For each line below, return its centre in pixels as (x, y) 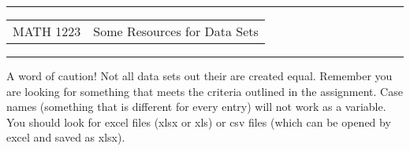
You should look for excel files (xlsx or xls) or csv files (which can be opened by (199, 122)
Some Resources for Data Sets (176, 31)
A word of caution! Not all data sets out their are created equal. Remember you (199, 75)
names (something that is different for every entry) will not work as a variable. (196, 107)
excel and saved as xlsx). (66, 137)
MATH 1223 (47, 31)
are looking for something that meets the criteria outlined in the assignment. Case (205, 91)
